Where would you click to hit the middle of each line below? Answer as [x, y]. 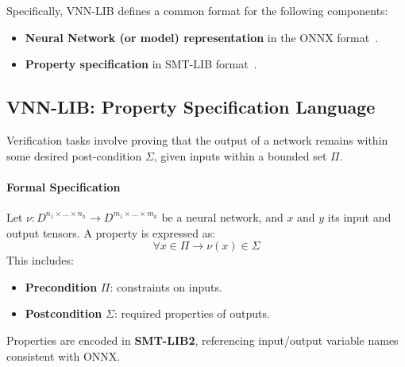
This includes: [40, 260]
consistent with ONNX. [64, 355]
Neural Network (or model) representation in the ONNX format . [202, 37]
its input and [359, 216]
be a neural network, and [222, 216]
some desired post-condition [74, 155]
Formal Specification [64, 186]
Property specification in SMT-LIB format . [141, 64]
